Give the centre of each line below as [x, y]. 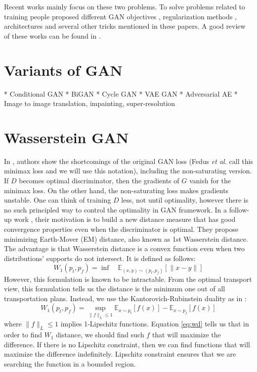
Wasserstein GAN [66, 137]
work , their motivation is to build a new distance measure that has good [125, 219]
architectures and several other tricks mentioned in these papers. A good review [125, 26]
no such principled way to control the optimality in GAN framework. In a [116, 209]
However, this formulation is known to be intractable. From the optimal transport [128, 279]
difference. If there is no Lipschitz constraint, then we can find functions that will [127, 344]
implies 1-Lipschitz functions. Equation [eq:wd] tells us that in [155, 324]
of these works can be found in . [52, 35]
